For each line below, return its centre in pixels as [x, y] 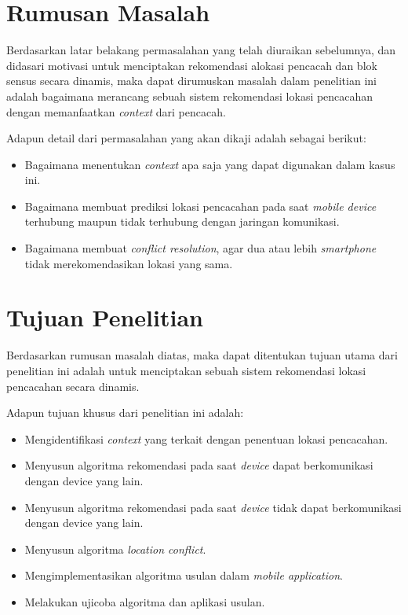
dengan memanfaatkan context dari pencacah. [116, 111]
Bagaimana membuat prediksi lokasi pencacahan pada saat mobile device [200, 206]
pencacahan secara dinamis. [73, 386]
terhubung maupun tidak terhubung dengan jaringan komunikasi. [182, 221]
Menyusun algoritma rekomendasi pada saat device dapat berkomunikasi [199, 465]
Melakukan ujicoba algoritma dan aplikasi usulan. [145, 601]
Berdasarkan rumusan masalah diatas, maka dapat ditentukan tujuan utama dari [202, 355]
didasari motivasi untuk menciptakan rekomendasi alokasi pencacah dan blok [192, 65]
